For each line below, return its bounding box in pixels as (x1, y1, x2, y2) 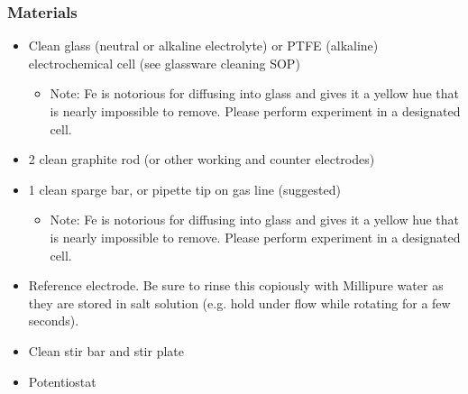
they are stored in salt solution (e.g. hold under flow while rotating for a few (28, 293, 451, 312)
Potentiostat (28, 371, 96, 390)
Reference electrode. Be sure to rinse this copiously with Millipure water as (28, 276, 444, 295)
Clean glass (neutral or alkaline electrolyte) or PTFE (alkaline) (28, 36, 379, 55)
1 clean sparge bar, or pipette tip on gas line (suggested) (28, 179, 341, 198)
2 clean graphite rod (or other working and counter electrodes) (28, 150, 375, 169)
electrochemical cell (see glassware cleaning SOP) (28, 53, 300, 72)
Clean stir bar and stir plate (28, 341, 184, 360)
